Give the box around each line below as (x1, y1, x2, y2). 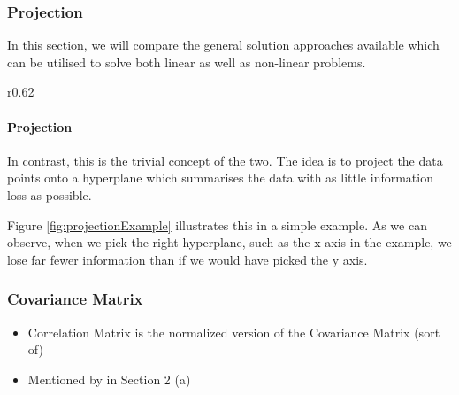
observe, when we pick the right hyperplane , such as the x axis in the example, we (7, 233, 452, 252)
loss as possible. (7, 185, 92, 204)
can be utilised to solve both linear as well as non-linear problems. (7, 52, 366, 71)
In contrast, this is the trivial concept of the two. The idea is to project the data (7, 151, 443, 169)
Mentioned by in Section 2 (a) (27, 369, 191, 388)
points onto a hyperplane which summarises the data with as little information (7, 168, 433, 187)
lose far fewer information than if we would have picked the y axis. (7, 250, 368, 268)
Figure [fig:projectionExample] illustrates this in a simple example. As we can (7, 215, 427, 234)
